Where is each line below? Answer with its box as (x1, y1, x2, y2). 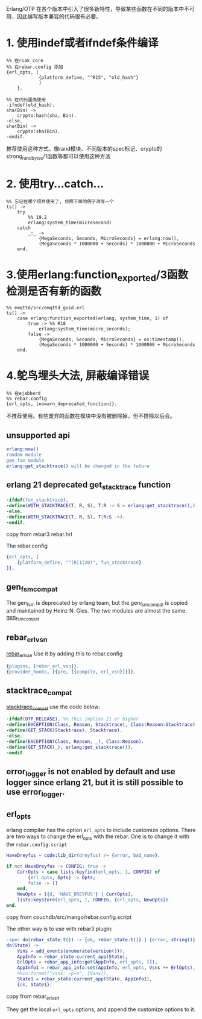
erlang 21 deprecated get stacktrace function (6, 479, 171, 491)
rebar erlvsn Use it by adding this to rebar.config (6, 650, 123, 658)
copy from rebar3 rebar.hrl (6, 530, 72, 538)
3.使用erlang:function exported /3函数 (6, 268, 189, 283)
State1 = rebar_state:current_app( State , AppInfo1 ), (17, 976, 153, 982)
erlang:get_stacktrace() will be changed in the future (6, 463, 150, 469)
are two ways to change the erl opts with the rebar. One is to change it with (6, 833, 190, 842)
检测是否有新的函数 (6, 285, 102, 298)
